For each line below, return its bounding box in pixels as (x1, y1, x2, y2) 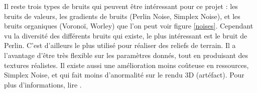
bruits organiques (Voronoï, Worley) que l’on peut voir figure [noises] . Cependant (4, 20, 253, 31)
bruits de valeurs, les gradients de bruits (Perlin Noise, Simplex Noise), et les (4, 10, 240, 21)
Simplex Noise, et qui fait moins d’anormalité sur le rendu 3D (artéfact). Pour (4, 69, 244, 80)
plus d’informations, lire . (4, 79, 82, 89)
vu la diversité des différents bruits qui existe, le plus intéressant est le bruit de (4, 30, 247, 40)
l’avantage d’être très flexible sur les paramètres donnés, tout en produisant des (4, 49, 248, 60)
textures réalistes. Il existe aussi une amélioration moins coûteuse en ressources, (4, 59, 249, 70)
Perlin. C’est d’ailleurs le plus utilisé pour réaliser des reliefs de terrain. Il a (4, 40, 236, 50)
